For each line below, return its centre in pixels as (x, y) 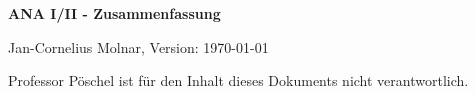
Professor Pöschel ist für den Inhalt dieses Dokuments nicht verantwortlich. (238, 80)
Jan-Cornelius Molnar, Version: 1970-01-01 (138, 46)
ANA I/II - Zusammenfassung (114, 13)
